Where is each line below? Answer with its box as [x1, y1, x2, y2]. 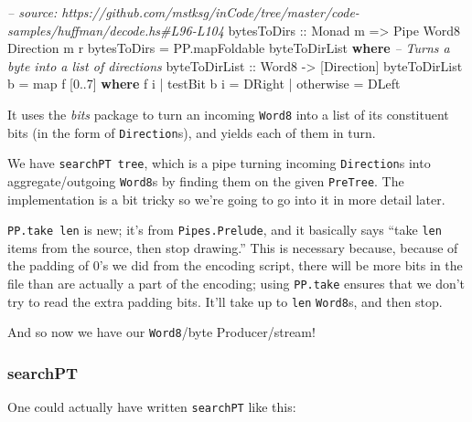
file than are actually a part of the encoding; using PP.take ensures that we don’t [7, 274, 466, 293]
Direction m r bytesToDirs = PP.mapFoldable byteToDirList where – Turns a [7, 38, 450, 58]
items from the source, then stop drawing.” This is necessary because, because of [7, 237, 458, 257]
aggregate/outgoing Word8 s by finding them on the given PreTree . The [7, 171, 404, 190]
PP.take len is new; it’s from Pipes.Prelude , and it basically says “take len [7, 220, 442, 239]
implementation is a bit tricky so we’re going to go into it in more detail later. [7, 189, 445, 208]
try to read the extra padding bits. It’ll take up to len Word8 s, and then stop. [7, 291, 443, 311]
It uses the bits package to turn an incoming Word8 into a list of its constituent [7, 104, 449, 123]
